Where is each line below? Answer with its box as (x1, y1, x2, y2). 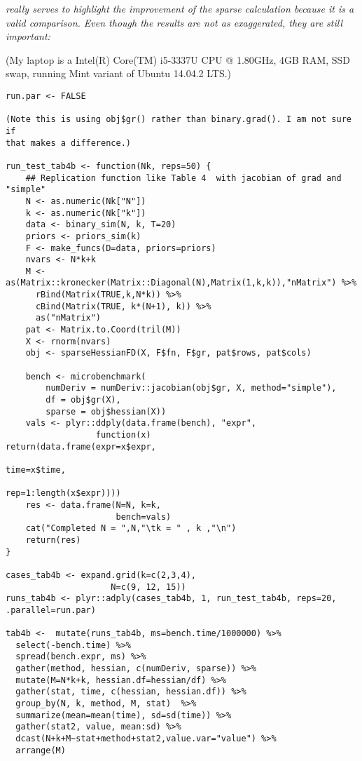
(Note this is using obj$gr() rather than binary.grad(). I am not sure (6, 114, 351, 125)
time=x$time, (6, 464, 66, 475)
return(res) (25, 534, 81, 545)
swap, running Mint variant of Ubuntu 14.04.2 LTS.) (6, 66, 232, 81)
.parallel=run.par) (6, 605, 96, 615)
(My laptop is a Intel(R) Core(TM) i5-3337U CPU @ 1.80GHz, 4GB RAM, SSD (6, 52, 351, 67)
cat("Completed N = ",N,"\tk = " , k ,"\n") (25, 523, 237, 534)
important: (6, 29, 50, 43)
